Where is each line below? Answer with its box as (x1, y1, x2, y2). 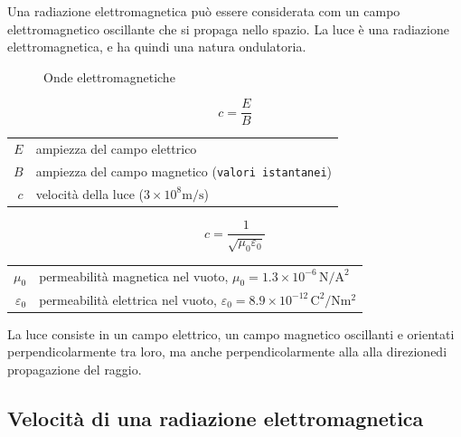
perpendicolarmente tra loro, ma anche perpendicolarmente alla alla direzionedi (7, 342, 447, 361)
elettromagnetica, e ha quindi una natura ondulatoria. (7, 37, 306, 56)
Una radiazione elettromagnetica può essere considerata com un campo (7, 2, 400, 20)
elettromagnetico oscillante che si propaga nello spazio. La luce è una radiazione (7, 19, 449, 38)
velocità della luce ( (35, 184, 145, 203)
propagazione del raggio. (7, 359, 142, 378)
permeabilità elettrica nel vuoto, (39, 290, 218, 309)
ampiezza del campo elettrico (35, 139, 197, 158)
